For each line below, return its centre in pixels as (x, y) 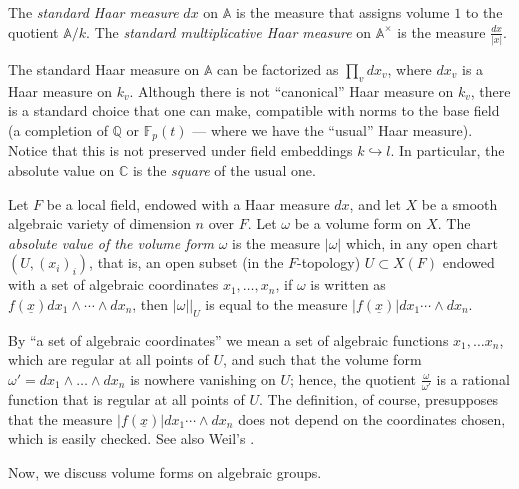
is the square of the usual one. (224, 169)
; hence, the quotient (353, 378)
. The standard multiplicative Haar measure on (229, 31)
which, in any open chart (422, 242)
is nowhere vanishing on (203, 378)
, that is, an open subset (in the (186, 262)
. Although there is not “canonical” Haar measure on (291, 90)
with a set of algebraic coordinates (113, 284)
